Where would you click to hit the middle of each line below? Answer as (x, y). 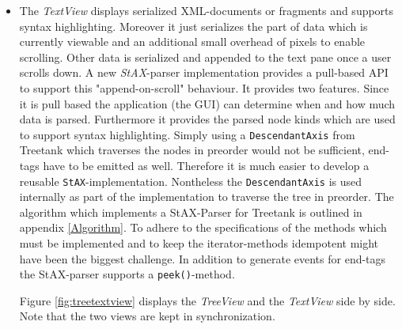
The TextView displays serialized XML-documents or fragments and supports (207, 10)
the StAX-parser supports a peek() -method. (127, 274)
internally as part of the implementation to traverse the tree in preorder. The (207, 197)
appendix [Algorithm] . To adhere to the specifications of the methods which (203, 227)
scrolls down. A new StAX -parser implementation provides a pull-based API (204, 72)
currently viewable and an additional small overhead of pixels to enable (192, 42)
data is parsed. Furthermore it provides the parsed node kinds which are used (207, 119)
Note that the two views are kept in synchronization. (147, 316)
